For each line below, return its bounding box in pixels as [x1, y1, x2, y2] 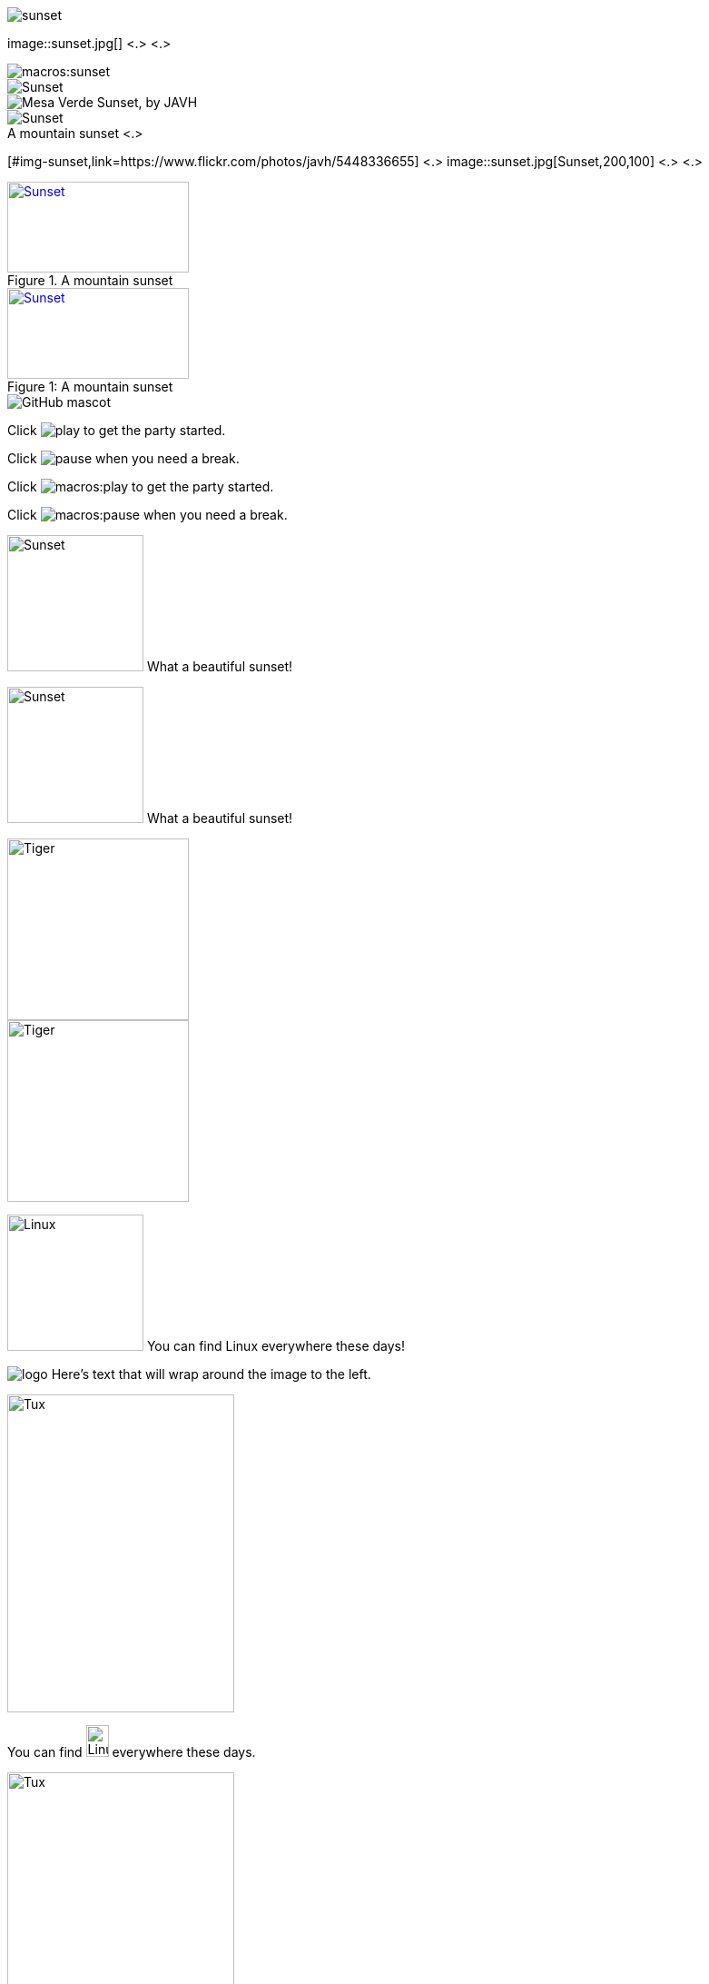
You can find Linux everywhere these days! [146, 1338, 406, 1354]
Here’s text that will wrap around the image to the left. [51, 1366, 371, 1382]
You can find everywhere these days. [7, 1744, 256, 1760]
